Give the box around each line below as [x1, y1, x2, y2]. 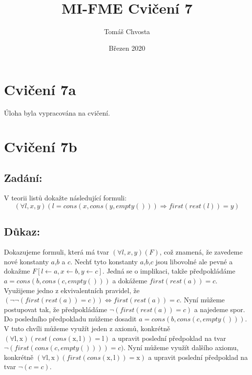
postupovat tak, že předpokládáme [4, 304, 107, 314]
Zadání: [4, 170, 42, 185]
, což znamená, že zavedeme [159, 247, 243, 257]
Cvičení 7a [4, 79, 76, 99]
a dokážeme [112, 276, 147, 285]
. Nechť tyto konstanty [70, 256, 138, 266]
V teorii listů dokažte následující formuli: [4, 193, 127, 203]
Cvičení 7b [4, 137, 77, 157]
